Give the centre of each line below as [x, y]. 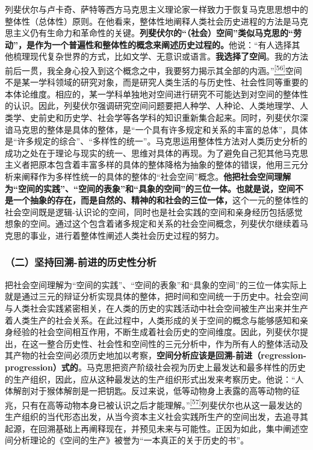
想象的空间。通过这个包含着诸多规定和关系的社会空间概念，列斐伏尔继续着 [152, 223]
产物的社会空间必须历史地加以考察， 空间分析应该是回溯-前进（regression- [160, 355]
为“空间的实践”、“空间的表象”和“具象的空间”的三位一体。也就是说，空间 [150, 188]
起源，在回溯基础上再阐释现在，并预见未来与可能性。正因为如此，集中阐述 [152, 428]
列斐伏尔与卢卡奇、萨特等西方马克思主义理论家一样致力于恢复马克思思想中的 [156, 9]
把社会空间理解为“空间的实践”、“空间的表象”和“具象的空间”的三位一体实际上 [156, 284]
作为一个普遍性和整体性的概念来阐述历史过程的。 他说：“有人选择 [163, 44]
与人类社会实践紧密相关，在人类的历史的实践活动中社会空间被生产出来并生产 [156, 308]
